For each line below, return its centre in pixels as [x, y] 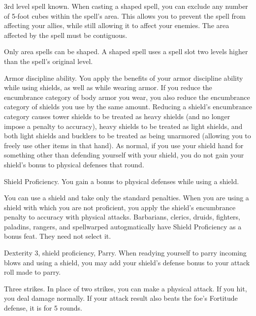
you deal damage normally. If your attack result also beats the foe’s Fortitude [121, 298]
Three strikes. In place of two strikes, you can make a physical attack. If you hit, [126, 288]
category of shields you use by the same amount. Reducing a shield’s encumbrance [128, 107]
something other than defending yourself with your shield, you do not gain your [124, 155]
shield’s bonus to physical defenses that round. [74, 164]
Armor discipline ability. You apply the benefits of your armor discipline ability [124, 78]
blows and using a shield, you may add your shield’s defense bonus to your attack [127, 262]
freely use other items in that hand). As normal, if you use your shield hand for [124, 145]
